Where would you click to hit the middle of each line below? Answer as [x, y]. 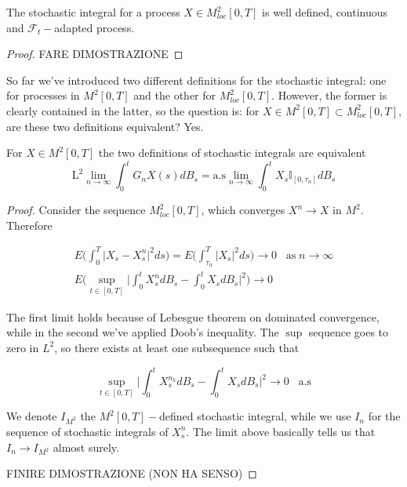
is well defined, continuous [325, 12]
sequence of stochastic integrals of [87, 431]
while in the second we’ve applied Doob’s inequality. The [143, 332]
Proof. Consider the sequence [76, 210]
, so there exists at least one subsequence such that [177, 347]
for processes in [43, 95]
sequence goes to [349, 332]
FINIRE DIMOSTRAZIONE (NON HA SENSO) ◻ [132, 473]
